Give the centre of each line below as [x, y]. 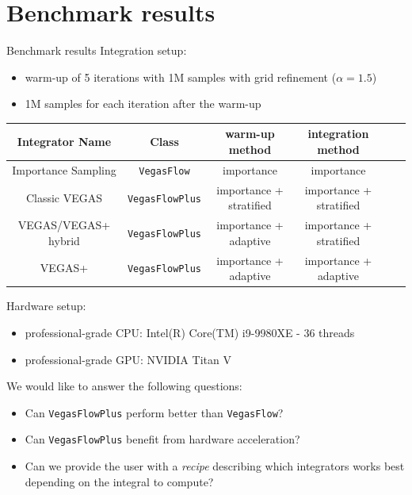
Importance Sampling [64, 169]
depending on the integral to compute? [119, 481]
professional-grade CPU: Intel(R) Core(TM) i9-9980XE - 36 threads [190, 332]
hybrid [64, 240]
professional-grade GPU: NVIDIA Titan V [128, 359]
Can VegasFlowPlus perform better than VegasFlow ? [154, 412]
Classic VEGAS [64, 197]
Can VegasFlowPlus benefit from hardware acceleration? [162, 439]
